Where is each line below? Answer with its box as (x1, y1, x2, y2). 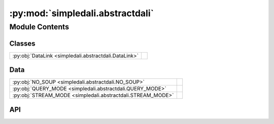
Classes (9, 39, 36, 48)
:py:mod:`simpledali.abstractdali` (9, 8, 154, 19)
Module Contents (9, 22, 70, 31)
